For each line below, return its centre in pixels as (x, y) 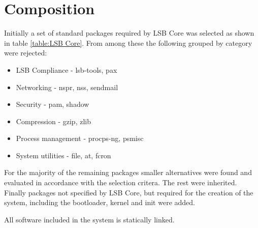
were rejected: (26, 53)
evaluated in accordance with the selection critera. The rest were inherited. (121, 182)
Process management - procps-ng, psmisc (80, 138)
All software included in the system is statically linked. (89, 219)
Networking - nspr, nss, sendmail (67, 87)
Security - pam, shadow (53, 104)
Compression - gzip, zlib (53, 121)
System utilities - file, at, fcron (63, 155)
